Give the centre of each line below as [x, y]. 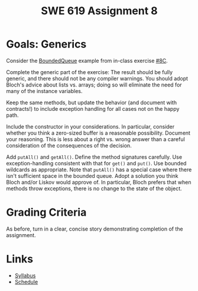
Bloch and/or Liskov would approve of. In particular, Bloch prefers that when [99, 182]
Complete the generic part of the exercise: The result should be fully [90, 72]
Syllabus [25, 275]
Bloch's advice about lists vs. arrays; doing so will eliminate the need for [94, 85]
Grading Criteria [46, 212]
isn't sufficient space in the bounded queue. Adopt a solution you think [92, 175]
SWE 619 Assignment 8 [99, 11]
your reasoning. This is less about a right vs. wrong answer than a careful [95, 139]
